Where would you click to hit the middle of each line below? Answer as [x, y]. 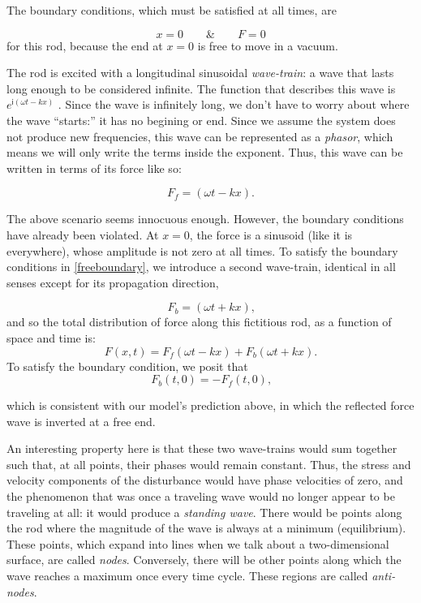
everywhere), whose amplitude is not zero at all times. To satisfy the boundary [202, 250]
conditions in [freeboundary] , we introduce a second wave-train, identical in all [201, 267]
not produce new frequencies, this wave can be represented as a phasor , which [200, 136]
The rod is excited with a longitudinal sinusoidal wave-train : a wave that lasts [200, 73]
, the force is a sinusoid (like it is [271, 234]
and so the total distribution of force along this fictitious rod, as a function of [199, 322]
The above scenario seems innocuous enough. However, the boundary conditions [205, 219]
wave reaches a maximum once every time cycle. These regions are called [187, 576]
